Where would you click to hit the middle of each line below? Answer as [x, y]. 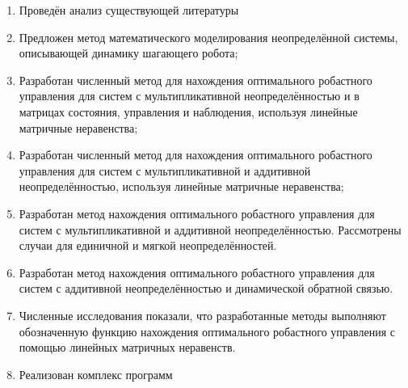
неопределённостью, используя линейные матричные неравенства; [181, 186]
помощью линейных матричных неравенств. [127, 347]
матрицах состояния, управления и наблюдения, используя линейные [188, 111]
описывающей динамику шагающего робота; [128, 53]
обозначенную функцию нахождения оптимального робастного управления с [207, 331]
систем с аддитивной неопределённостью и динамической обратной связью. [206, 288]
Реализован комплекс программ [96, 374]
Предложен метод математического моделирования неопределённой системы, [208, 37]
